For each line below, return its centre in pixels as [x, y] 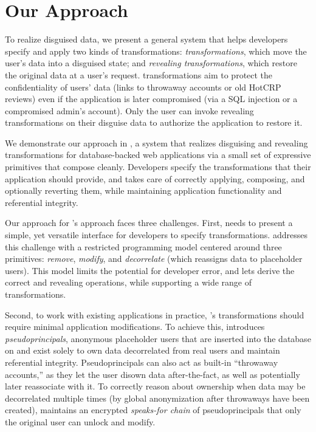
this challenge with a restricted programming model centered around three [143, 246]
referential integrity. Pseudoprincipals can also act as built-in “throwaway [142, 362]
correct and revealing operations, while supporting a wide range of [129, 282]
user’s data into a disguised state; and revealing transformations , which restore [151, 63]
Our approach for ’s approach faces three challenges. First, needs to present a [149, 223]
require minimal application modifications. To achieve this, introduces [135, 327]
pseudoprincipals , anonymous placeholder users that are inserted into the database [158, 338]
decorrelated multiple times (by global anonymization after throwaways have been [157, 398]
